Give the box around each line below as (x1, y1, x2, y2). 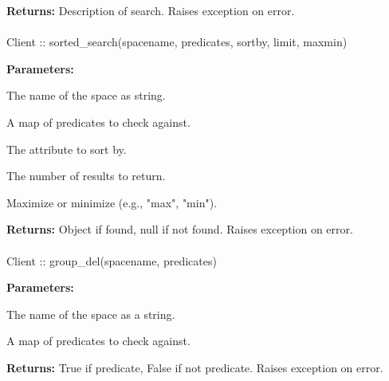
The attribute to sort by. (6, 140, 127, 157)
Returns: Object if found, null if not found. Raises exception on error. (6, 221, 353, 238)
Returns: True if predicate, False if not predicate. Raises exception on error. (6, 359, 383, 375)
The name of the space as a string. (6, 305, 175, 322)
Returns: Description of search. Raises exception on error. (6, 2, 295, 18)
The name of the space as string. (6, 87, 166, 104)
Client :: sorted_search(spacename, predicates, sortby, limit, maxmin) (6, 33, 348, 50)
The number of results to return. (6, 167, 166, 184)
